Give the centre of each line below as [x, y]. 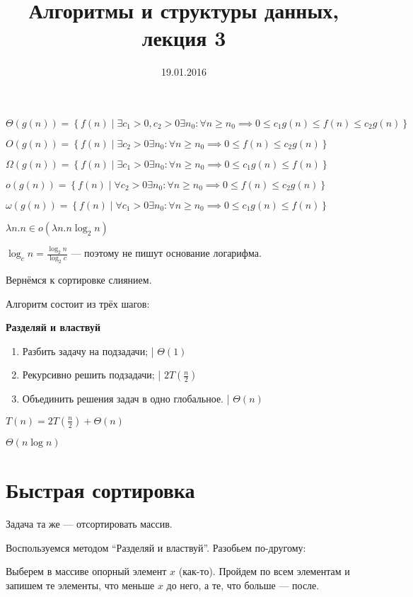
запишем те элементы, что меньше [80, 585]
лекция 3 [184, 38]
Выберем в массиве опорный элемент [86, 571]
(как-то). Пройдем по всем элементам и [264, 571]
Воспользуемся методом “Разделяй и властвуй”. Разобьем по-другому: [156, 547]
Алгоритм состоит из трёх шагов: [78, 303]
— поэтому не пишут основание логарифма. [166, 253]
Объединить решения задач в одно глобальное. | [126, 399]
